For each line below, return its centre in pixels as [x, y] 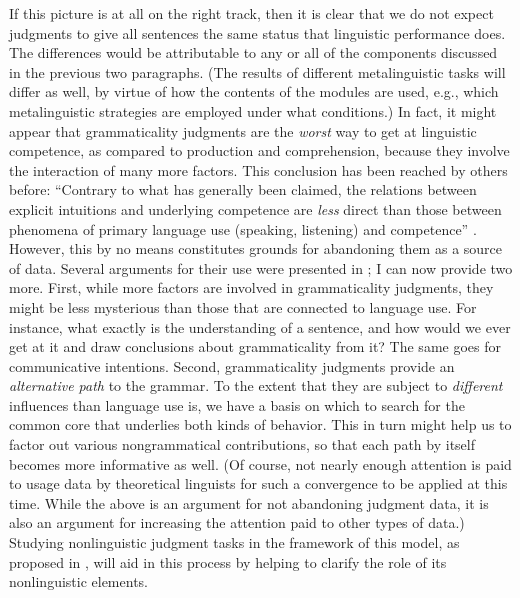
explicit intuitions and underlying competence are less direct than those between [255, 208]
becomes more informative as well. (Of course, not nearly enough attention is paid [260, 463]
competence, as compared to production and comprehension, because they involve [259, 150]
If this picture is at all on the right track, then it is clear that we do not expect [251, 13]
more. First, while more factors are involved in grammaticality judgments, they [251, 287]
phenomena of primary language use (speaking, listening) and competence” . [243, 228]
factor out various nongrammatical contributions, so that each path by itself [242, 444]
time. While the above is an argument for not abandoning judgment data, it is [249, 502]
